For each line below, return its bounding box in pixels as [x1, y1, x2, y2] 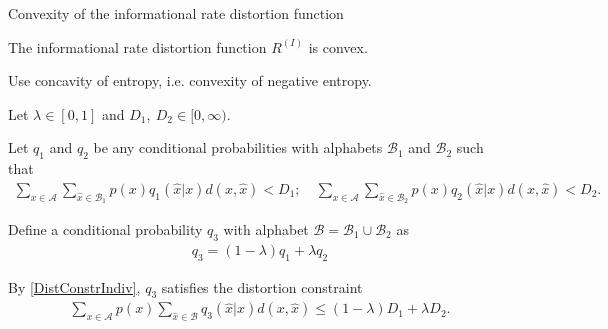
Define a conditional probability [8, 219, 203, 239]
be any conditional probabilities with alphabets [93, 137, 383, 158]
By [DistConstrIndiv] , [8, 276, 141, 297]
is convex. [308, 36, 368, 57]
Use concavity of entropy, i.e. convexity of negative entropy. [8, 70, 372, 91]
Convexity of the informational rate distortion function [8, 3, 344, 23]
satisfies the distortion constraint [161, 276, 363, 297]
